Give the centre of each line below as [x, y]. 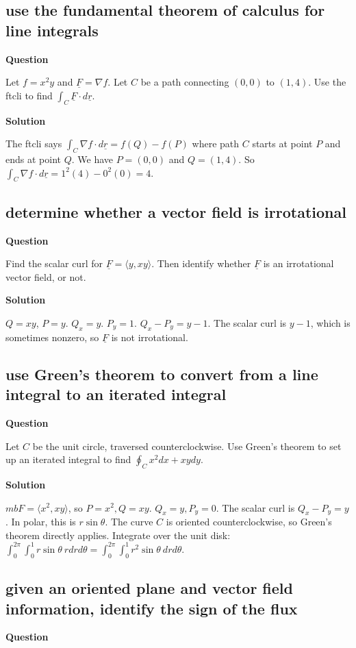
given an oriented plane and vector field [149, 588]
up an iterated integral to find [68, 459]
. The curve [129, 522]
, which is [330, 322]
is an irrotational [298, 263]
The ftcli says [34, 144]
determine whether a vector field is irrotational [176, 211]
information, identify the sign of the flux [152, 608]
